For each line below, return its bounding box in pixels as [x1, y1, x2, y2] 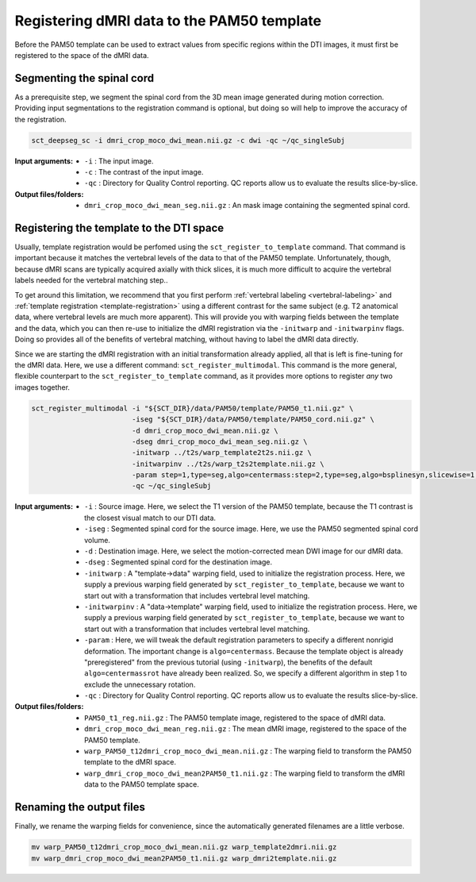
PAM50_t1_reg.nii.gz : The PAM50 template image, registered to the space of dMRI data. [84, 713, 386, 722]
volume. [84, 535, 111, 545]
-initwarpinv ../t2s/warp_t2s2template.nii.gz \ [131, 459, 324, 468]
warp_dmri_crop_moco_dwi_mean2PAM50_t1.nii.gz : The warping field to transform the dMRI [84, 768, 405, 778]
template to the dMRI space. [84, 757, 177, 767]
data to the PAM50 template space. [84, 780, 200, 789]
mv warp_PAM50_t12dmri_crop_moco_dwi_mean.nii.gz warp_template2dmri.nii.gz [31, 842, 337, 852]
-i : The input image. [84, 156, 154, 166]
